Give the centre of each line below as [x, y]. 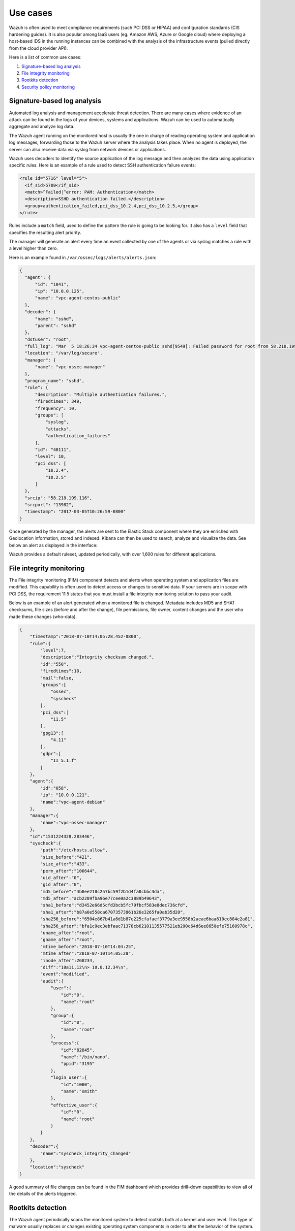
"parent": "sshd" [56, 325]
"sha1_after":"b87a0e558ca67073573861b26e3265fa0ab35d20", [113, 912]
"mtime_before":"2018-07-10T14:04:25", [88, 946]
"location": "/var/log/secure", [64, 353]
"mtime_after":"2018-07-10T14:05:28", [87, 954]
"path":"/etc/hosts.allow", [74, 850]
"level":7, [53, 650]
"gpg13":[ [52, 733]
